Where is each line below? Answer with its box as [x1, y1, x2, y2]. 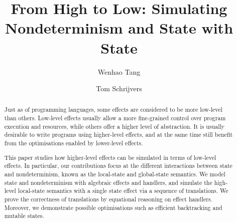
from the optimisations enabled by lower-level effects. [4, 139, 143, 147]
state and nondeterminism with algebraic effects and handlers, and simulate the [4, 178, 212, 186]
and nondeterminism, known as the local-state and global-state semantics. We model [4, 169, 225, 178]
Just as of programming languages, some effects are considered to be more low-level [4, 105, 222, 114]
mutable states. [4, 211, 44, 220]
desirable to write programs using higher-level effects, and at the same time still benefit [4, 130, 233, 139]
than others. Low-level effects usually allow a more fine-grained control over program [4, 114, 226, 122]
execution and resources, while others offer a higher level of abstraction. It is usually [4, 122, 225, 130]
